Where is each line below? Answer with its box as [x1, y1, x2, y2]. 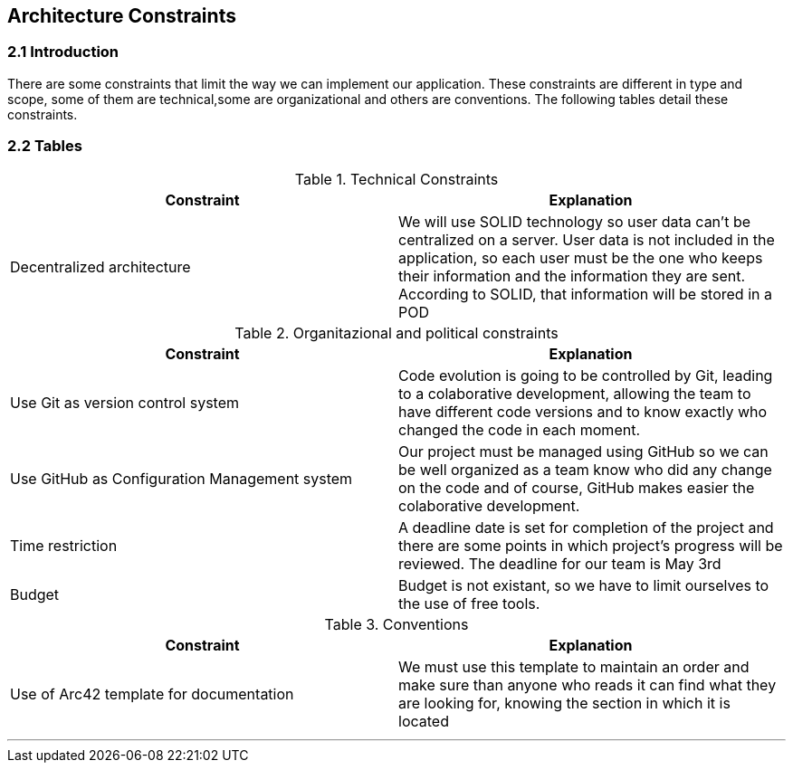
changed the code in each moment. [398, 420, 641, 439]
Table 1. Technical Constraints [294, 169, 499, 188]
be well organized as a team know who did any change [398, 460, 772, 479]
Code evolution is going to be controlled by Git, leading [398, 366, 773, 385]
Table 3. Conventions [324, 614, 469, 633]
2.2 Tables [7, 137, 82, 156]
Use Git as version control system [10, 393, 240, 412]
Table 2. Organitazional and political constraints [234, 323, 559, 342]
